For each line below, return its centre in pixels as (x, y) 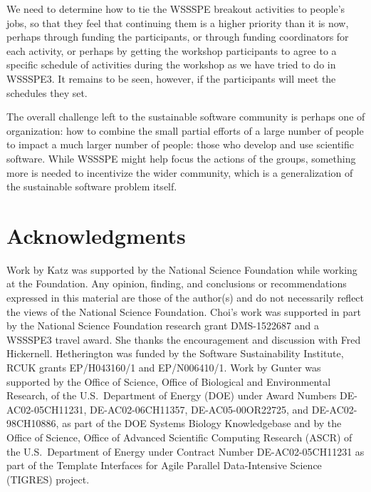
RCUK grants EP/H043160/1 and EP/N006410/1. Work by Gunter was (164, 367)
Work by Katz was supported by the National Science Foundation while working (182, 269)
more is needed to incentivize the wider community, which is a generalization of (180, 172)
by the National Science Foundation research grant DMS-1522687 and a (163, 326)
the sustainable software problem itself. (92, 186)
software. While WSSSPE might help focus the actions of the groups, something (181, 158)
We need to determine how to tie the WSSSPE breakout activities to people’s (176, 9)
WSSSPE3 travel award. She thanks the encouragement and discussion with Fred (184, 339)
